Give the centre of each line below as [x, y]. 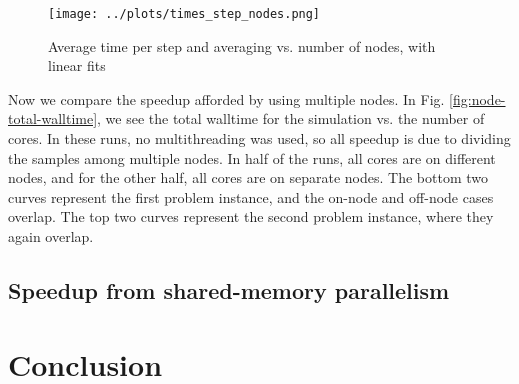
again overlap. [51, 236]
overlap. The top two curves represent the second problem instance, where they [251, 216]
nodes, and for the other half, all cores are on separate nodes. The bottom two [248, 177]
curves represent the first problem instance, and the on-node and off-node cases [251, 196]
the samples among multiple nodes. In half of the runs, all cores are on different [252, 157]
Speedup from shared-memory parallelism [229, 289]
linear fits [77, 65]
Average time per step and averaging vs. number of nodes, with [242, 45]
